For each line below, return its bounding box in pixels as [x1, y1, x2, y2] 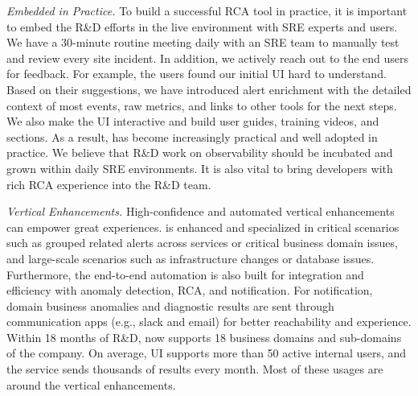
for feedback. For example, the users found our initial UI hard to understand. [6, 65, 387, 82]
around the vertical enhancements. [6, 376, 176, 393]
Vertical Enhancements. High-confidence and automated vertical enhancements [6, 203, 395, 220]
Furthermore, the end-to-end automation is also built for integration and [6, 266, 364, 283]
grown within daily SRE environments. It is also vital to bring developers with [6, 159, 393, 176]
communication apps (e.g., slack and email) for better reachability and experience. [6, 313, 412, 330]
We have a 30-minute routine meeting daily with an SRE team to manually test [6, 34, 400, 51]
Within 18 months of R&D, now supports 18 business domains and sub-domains [6, 328, 402, 345]
